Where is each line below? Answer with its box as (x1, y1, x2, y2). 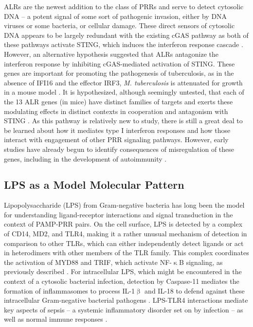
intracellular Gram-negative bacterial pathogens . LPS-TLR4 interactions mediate (4, 295, 248, 305)
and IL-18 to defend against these (145, 285, 245, 295)
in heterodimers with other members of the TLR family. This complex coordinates (4, 247, 249, 258)
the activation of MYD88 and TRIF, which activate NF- (4, 257, 172, 267)
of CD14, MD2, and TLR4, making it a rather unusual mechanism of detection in (4, 229, 247, 239)
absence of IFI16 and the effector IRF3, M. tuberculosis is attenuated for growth (4, 77, 243, 87)
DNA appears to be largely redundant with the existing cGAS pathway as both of (4, 30, 249, 40)
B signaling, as (179, 257, 223, 267)
